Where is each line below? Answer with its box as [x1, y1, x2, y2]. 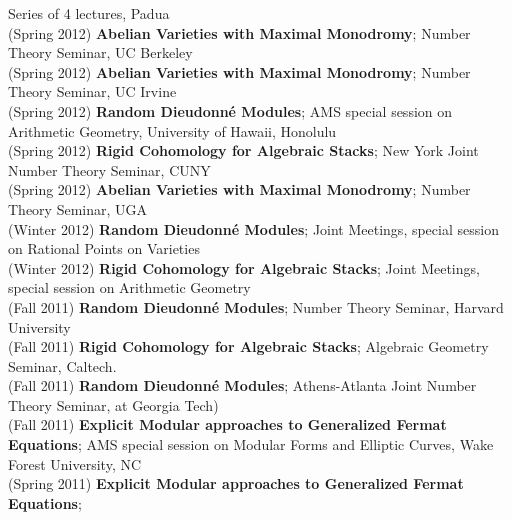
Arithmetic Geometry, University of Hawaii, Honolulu [8, 120, 337, 141]
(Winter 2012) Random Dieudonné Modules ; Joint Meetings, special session [8, 218, 499, 239]
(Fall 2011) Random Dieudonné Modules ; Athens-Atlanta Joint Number [8, 375, 477, 396]
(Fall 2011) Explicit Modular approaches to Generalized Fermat [8, 414, 447, 435]
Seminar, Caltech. [8, 355, 117, 376]
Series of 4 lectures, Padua [8, 3, 170, 23]
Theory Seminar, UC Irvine [8, 81, 177, 102]
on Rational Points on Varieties [8, 238, 200, 259]
